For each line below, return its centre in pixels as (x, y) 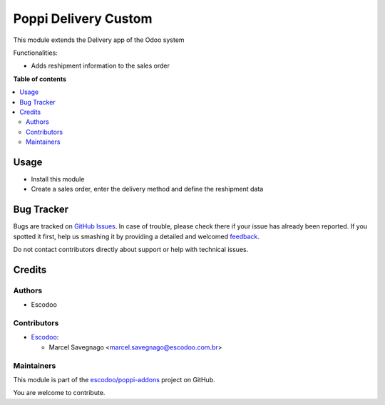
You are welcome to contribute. (59, 393)
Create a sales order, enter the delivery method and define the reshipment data (147, 189)
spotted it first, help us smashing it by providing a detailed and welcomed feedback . (137, 236)
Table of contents (40, 79)
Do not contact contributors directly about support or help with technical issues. (131, 250)
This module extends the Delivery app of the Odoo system (99, 40)
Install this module (58, 179)
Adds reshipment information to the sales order (101, 66)
